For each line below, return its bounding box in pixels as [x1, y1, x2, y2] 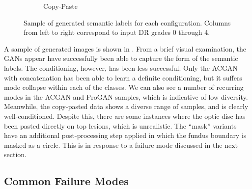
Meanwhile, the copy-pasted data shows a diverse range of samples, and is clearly [4, 101, 249, 111]
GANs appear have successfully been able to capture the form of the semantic [4, 53, 238, 63]
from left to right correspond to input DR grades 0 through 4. [24, 27, 210, 37]
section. [4, 149, 27, 160]
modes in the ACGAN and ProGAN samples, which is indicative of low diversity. [4, 91, 248, 102]
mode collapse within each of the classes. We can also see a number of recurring [4, 82, 244, 92]
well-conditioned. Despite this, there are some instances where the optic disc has [4, 110, 246, 121]
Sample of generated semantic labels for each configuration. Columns [24, 17, 231, 27]
